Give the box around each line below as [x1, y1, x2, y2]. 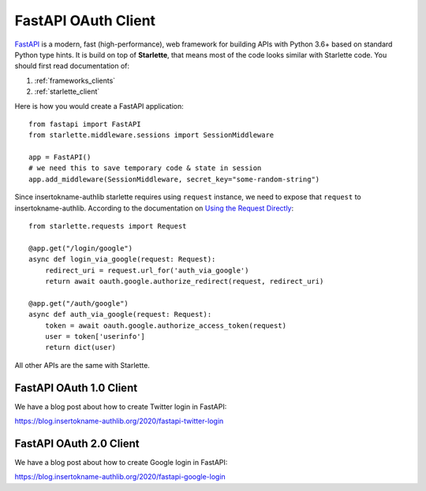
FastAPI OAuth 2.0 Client [14, 437, 140, 450]
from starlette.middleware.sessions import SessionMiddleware [28, 131, 275, 139]
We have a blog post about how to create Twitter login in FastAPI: [14, 402, 227, 411]
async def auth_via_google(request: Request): [28, 310, 212, 319]
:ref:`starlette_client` [34, 87, 100, 96]
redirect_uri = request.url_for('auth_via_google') [44, 266, 249, 275]
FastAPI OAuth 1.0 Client [14, 381, 138, 394]
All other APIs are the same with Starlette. [14, 360, 150, 370]
